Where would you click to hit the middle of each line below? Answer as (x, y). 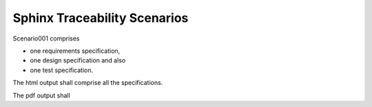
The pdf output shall (41, 95)
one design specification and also (78, 60)
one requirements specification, (75, 51)
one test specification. (62, 70)
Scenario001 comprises (46, 38)
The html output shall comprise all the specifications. (88, 83)
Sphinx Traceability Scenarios (101, 18)
